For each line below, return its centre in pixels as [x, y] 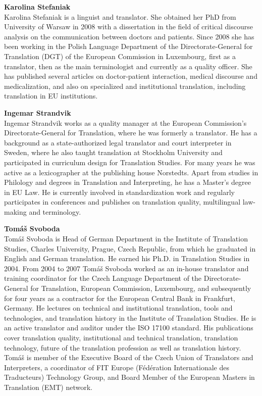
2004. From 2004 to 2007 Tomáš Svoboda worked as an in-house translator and [126, 268]
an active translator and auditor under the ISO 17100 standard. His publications [129, 328]
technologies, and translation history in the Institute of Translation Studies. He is [130, 317]
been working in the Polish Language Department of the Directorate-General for [128, 46]
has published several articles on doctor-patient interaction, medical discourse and [131, 76]
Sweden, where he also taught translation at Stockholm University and [113, 152]
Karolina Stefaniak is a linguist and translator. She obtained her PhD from [120, 16]
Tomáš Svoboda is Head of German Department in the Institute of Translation [126, 239]
